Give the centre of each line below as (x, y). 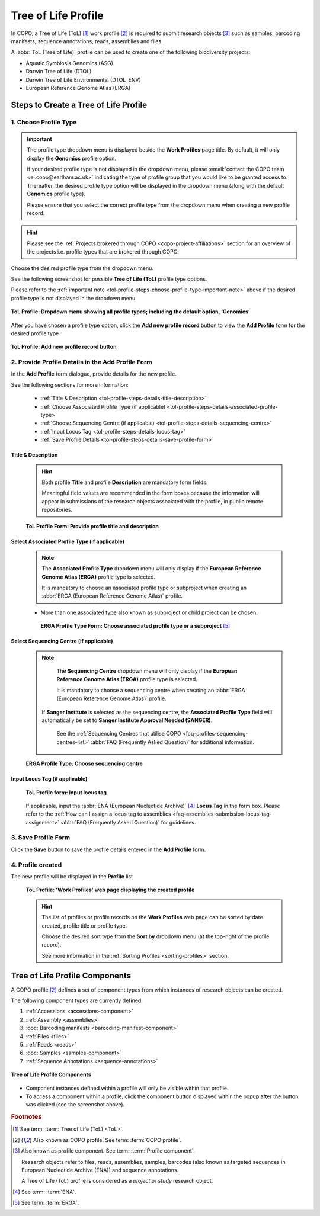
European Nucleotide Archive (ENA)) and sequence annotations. (100, 1170)
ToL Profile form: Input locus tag (66, 792)
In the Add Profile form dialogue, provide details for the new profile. (94, 374)
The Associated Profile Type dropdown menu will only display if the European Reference (151, 569)
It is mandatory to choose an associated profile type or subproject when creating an (144, 588)
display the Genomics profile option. (72, 158)
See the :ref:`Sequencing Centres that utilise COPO (119, 734)
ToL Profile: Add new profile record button (64, 347)
